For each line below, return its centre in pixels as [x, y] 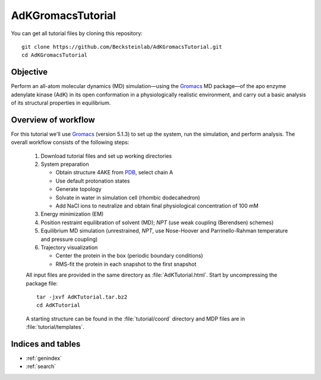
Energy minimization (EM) [72, 214]
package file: [42, 283]
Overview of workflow [53, 120]
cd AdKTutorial [59, 305]
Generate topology [78, 189]
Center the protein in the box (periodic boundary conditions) [129, 256]
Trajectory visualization [69, 247]
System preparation [65, 164]
